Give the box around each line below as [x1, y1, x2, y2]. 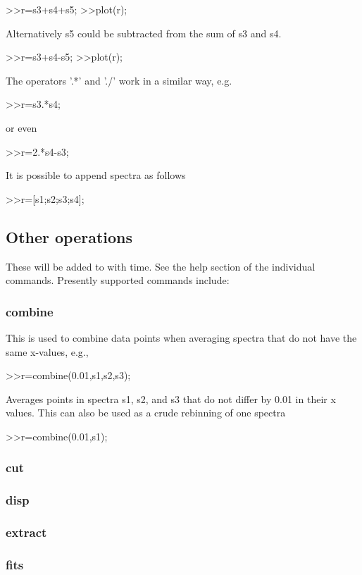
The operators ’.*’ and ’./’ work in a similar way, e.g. [6, 73, 232, 87]
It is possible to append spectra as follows [6, 168, 186, 183]
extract [6, 524, 47, 541]
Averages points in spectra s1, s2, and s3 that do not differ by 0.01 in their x [6, 391, 336, 406]
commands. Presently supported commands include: [6, 273, 230, 287]
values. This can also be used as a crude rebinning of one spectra [6, 405, 286, 420]
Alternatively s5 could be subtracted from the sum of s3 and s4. [6, 25, 282, 40]
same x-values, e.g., [6, 344, 89, 359]
